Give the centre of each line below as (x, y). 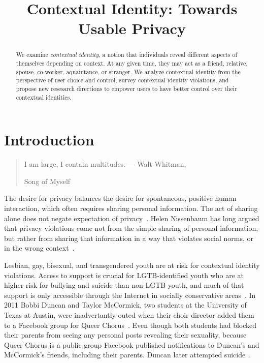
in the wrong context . (39, 248)
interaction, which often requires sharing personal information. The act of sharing (131, 208)
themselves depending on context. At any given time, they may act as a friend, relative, (132, 63)
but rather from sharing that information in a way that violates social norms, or (129, 238)
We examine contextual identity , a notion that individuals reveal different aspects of (127, 55)
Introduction (49, 140)
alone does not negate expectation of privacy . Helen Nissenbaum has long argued (132, 218)
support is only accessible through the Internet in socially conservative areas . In (130, 295)
